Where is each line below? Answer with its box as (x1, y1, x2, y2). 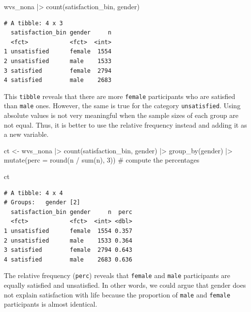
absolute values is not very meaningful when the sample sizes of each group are (4, 110, 238, 120)
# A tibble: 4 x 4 (4, 189, 63, 197)
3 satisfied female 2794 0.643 (4, 246, 132, 254)
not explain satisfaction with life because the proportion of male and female (4, 289, 231, 299)
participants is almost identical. (4, 299, 97, 309)
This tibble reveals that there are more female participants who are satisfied (4, 91, 235, 101)
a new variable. (4, 129, 49, 139)
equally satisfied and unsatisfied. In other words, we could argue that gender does (4, 280, 246, 290)
